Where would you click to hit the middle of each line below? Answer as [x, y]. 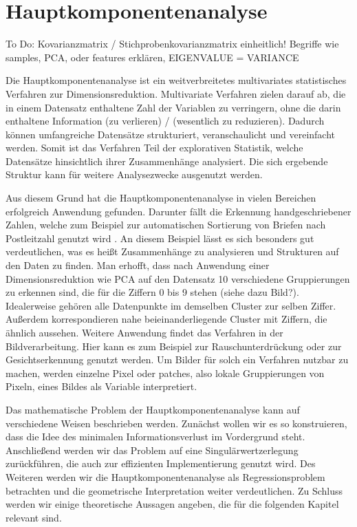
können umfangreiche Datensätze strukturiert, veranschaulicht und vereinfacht [171, 134]
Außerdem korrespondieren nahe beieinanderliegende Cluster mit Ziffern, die [166, 319]
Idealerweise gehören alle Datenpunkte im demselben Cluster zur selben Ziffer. [171, 305]
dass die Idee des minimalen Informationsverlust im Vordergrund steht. [155, 437]
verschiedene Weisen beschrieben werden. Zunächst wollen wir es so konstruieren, [176, 423]
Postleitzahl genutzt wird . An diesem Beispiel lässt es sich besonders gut [160, 238]
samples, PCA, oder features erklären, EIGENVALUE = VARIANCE [152, 57]
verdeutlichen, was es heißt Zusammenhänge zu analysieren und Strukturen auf [172, 251]
